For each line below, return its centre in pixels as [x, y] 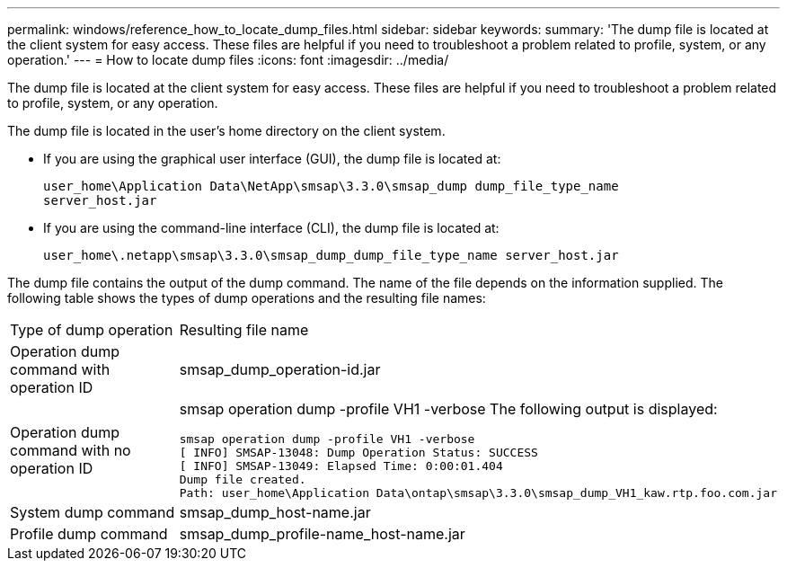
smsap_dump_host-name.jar [275, 512]
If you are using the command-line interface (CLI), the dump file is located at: [271, 228]
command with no [71, 450]
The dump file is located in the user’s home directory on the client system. [226, 131]
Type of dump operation [92, 330]
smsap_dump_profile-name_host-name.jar [322, 534]
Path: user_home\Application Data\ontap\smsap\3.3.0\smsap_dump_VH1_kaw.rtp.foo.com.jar [478, 493]
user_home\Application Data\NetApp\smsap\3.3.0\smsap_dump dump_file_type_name [331, 186]
